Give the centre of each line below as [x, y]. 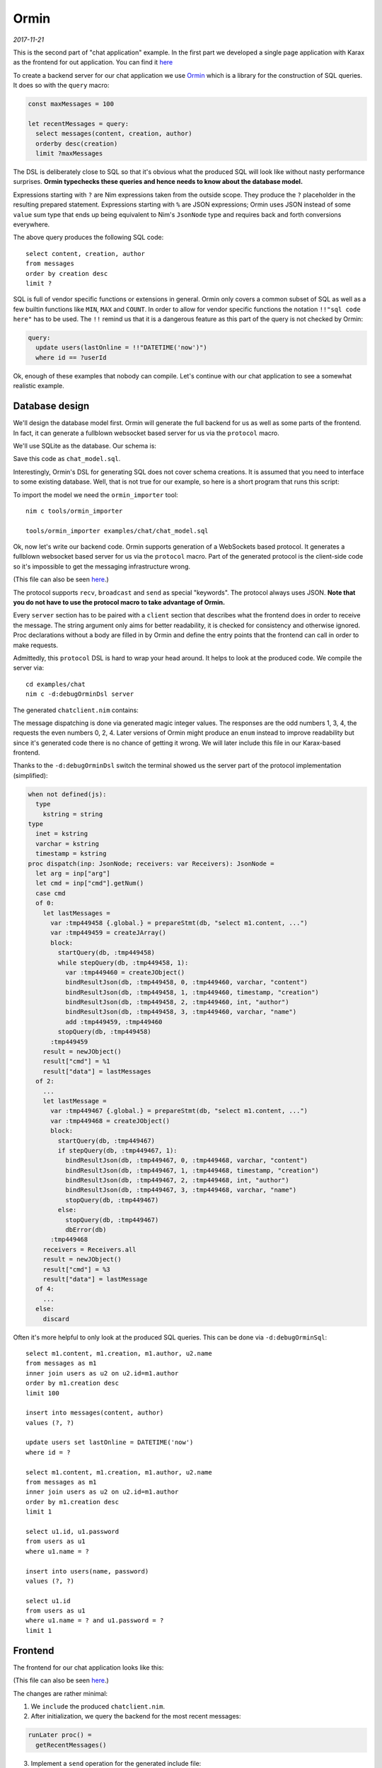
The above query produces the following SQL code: [88, 238]
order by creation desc [67, 273]
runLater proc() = [60, 1735]
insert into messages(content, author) [95, 1413]
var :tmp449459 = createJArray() [108, 933]
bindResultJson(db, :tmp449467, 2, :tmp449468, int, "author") [177, 1180]
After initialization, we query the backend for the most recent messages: [136, 1716]
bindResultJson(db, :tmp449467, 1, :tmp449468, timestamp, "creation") [192, 1170]
